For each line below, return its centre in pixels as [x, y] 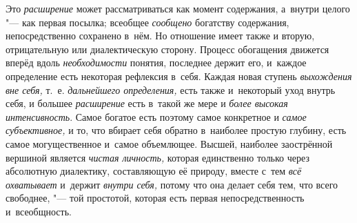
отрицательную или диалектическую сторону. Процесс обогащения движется [167, 49]
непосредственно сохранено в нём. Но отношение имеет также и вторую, [160, 36]
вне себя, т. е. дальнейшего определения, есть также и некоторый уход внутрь [171, 89]
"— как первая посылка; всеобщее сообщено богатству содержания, [147, 22]
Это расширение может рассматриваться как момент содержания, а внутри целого [178, 8]
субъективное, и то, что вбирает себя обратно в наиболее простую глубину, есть [176, 130]
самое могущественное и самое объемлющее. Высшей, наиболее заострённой [169, 143]
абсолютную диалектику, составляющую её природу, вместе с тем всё [154, 171]
